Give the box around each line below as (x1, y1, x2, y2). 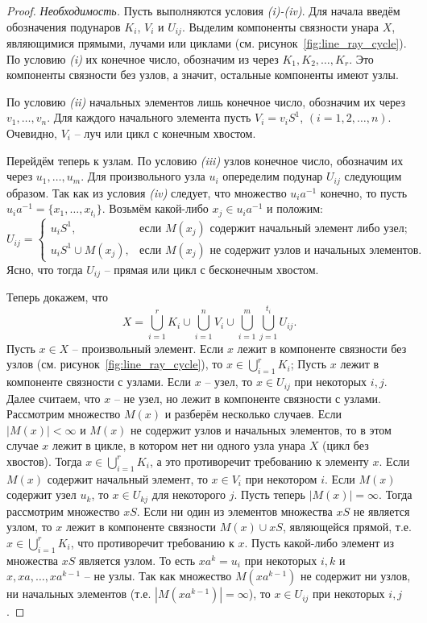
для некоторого (151, 486, 226, 503)
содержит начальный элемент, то (47, 470, 208, 487)
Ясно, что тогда (6, 260, 83, 277)
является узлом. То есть (78, 551, 196, 568)
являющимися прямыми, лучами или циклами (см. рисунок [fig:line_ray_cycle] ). (6, 35, 407, 52)
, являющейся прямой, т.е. (282, 518, 412, 535)
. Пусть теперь (234, 486, 305, 503)
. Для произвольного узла (81, 168, 205, 185)
